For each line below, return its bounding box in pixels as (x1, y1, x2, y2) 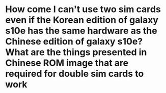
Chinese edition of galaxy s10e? (5, 36, 143, 48)
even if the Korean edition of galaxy (5, 14, 159, 26)
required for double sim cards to (5, 68, 144, 79)
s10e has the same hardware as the (5, 25, 157, 36)
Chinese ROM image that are (5, 57, 129, 69)
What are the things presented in (5, 46, 147, 58)
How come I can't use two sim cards (5, 4, 161, 15)
